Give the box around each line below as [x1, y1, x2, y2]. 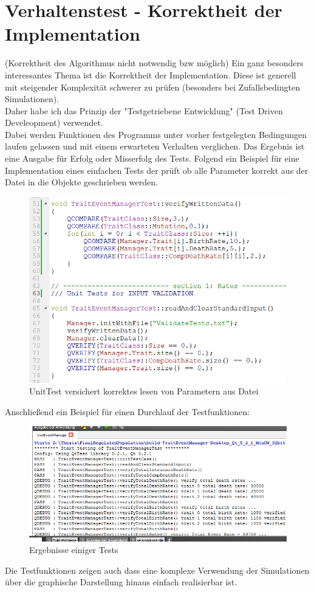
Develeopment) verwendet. [5, 116, 103, 129]
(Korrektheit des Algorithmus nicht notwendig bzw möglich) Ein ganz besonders [5, 57, 304, 69]
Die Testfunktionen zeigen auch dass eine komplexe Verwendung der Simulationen [5, 563, 310, 576]
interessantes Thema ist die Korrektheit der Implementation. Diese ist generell [5, 68, 296, 81]
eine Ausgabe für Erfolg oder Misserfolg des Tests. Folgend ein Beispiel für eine [5, 152, 299, 165]
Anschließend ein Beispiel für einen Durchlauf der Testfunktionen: [5, 405, 250, 418]
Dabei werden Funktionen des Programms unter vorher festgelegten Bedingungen [5, 128, 307, 140]
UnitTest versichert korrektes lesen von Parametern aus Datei [29, 385, 259, 398]
